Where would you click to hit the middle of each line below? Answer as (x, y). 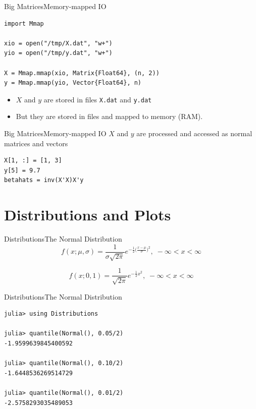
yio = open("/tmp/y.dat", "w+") (58, 53)
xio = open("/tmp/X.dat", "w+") (58, 43)
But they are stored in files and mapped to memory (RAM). (109, 116)
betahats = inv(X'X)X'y (44, 180)
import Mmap (24, 23)
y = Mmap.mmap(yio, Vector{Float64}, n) (73, 83)
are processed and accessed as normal (194, 133)
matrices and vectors (36, 143)
